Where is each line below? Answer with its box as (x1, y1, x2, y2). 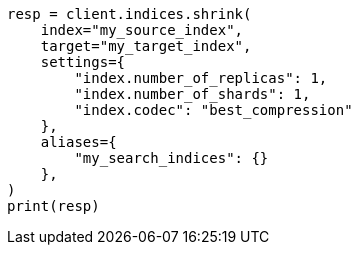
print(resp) (7, 198, 100, 214)
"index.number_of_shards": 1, (74, 86, 311, 102)
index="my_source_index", (40, 22, 244, 38)
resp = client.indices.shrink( (7, 6, 252, 22)
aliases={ (40, 134, 117, 150)
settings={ (40, 54, 126, 70)
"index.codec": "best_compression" (74, 102, 353, 118)
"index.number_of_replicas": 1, (74, 70, 328, 86)
